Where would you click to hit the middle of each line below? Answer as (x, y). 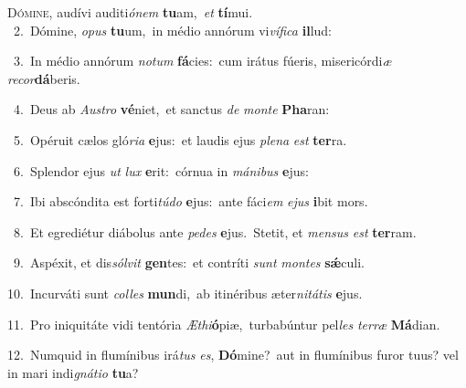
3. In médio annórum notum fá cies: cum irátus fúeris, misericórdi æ (202, 61)
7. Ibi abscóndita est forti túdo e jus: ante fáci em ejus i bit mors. (191, 201)
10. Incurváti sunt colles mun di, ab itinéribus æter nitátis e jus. (185, 293)
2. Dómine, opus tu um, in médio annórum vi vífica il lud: (172, 30)
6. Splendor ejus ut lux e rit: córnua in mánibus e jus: (161, 170)
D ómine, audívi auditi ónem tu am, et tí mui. (130, 12)
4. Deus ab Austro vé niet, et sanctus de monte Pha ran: (171, 109)
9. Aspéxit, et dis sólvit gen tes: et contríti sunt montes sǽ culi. (189, 262)
